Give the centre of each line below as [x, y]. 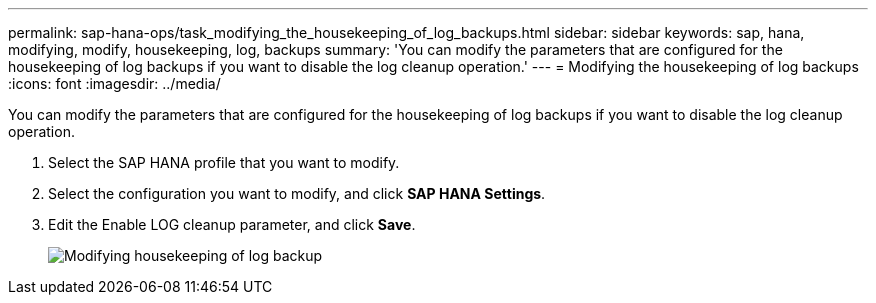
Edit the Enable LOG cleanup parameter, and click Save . [232, 224]
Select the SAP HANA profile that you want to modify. [224, 162]
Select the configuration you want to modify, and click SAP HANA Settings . [297, 193]
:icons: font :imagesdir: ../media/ [114, 83]
